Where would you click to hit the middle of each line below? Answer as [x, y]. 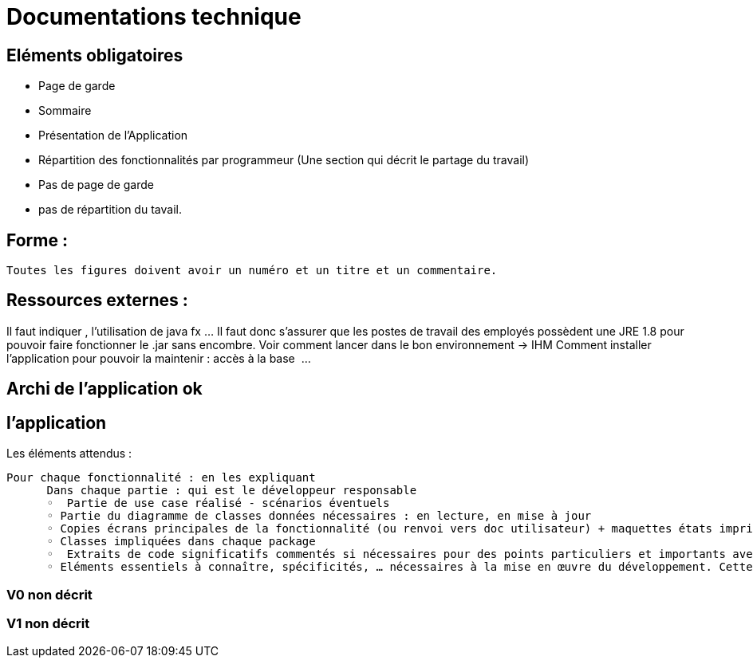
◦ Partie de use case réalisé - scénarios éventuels [218, 503]
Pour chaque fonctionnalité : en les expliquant [161, 478]
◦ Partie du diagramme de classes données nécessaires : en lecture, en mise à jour [319, 516]
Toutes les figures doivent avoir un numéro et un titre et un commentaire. [252, 271]
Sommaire [65, 111]
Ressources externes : [97, 301]
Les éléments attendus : [69, 454]
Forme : [37, 240]
